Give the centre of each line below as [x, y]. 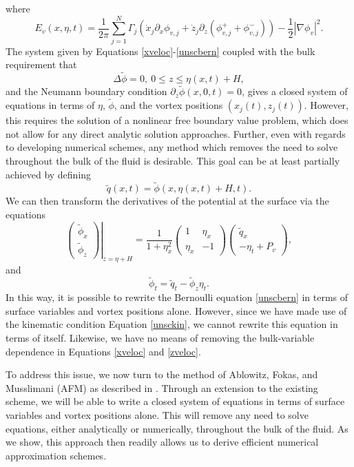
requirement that [41, 64]
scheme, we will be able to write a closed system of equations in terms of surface [175, 401]
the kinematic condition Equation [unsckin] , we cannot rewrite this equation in [172, 324]
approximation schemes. [56, 455]
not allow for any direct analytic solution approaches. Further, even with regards [176, 133]
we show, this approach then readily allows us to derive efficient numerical [162, 442]
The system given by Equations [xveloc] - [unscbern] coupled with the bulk [160, 51]
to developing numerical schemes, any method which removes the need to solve [172, 147]
